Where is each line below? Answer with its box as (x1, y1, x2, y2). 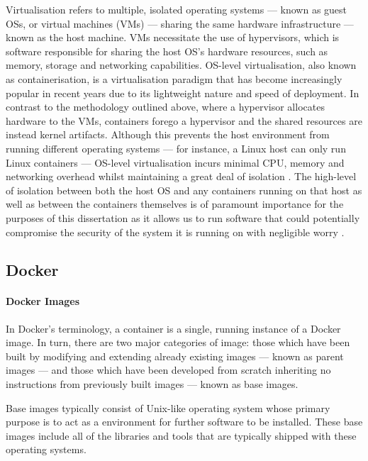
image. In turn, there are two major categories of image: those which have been (6, 335, 350, 350)
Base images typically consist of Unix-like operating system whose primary (6, 400, 330, 415)
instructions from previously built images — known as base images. (6, 377, 299, 391)
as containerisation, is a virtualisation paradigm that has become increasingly (6, 71, 342, 86)
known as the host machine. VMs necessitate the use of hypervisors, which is (6, 30, 340, 45)
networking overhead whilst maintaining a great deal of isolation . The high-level (6, 169, 357, 184)
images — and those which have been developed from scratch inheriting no (6, 362, 331, 377)
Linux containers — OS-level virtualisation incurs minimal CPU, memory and (6, 155, 345, 170)
